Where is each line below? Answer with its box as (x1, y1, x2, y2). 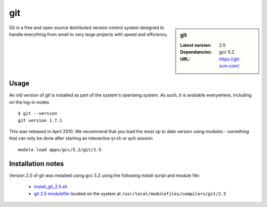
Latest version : (180, 42, 212, 48)
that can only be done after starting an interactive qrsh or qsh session (9, 136, 153, 141)
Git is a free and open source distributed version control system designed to (9, 25, 164, 31)
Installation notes (9, 159, 64, 168)
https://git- (219, 56, 241, 62)
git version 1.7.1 (18, 117, 63, 123)
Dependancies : (180, 49, 212, 55)
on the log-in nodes (9, 99, 49, 105)
